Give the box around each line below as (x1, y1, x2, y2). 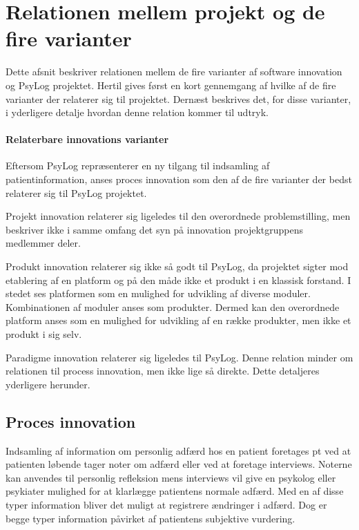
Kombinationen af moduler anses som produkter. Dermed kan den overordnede (6, 299, 340, 314)
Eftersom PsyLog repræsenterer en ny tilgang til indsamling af (6, 158, 270, 173)
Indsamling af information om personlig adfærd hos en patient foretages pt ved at (6, 443, 351, 457)
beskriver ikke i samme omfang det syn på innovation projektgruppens (6, 222, 303, 236)
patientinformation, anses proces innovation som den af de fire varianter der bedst (6, 172, 352, 187)
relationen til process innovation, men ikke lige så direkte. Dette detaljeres (6, 363, 320, 378)
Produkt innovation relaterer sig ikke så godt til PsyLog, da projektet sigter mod (6, 259, 349, 274)
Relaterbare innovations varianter (6, 132, 169, 146)
